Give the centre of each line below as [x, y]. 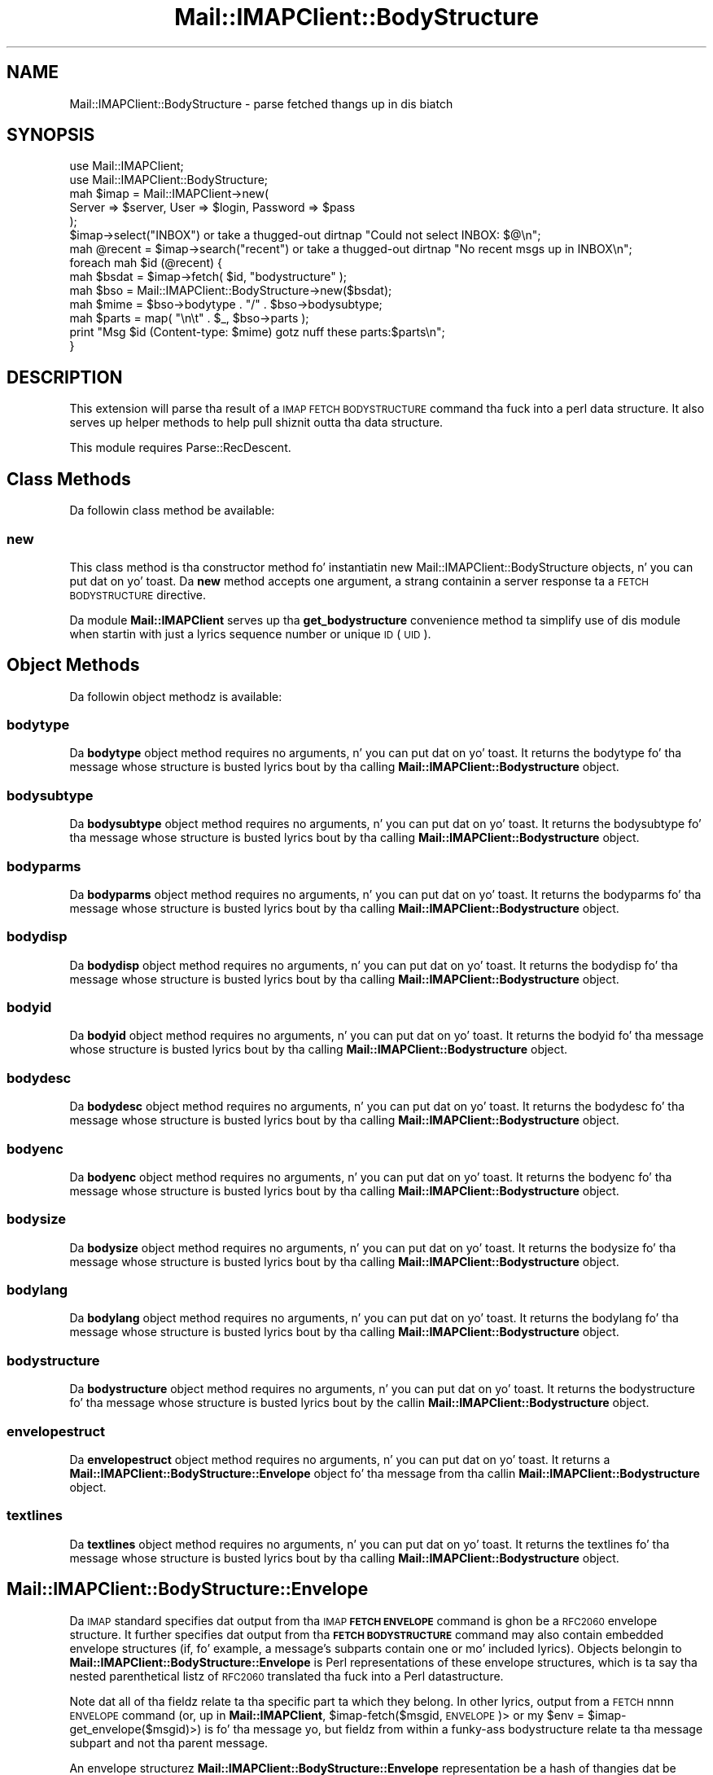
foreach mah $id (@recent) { [146, 263]
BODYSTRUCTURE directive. [138, 594]
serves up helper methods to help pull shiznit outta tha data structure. [256, 423]
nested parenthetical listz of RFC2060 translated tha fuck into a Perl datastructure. [287, 1676]
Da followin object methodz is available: [176, 696]
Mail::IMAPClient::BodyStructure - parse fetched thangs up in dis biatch [261, 103]
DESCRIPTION [65, 377]
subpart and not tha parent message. [169, 1742]
